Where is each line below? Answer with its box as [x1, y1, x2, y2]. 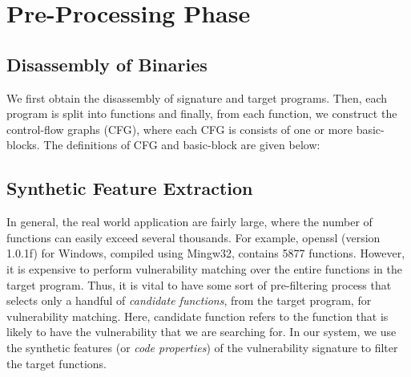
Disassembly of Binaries [6, 51, 208, 76]
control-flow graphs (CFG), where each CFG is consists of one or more [6, 120, 353, 137]
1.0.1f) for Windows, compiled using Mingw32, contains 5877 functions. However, [6, 245, 405, 261]
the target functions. [6, 355, 107, 371]
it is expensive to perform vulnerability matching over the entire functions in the [6, 260, 402, 277]
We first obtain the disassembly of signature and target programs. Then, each [6, 89, 388, 106]
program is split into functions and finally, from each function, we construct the [6, 105, 397, 122]
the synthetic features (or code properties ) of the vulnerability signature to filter [6, 338, 398, 355]
